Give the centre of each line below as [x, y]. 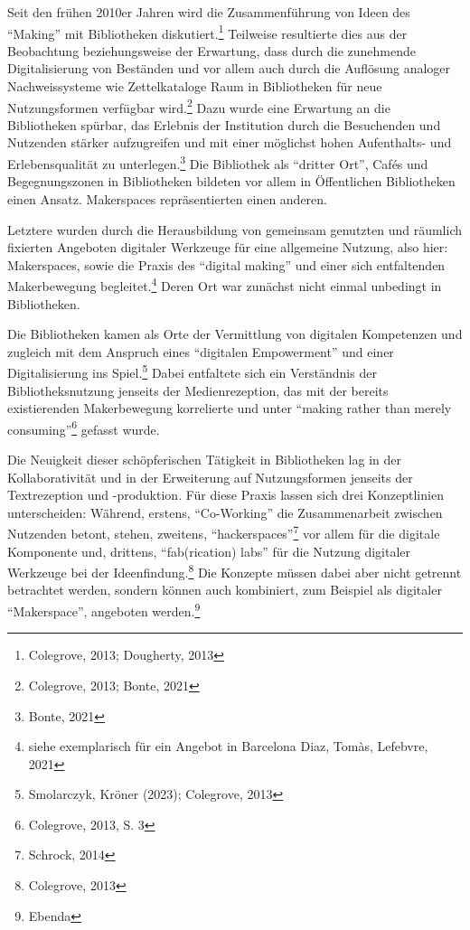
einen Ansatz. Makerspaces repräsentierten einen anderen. [167, 198]
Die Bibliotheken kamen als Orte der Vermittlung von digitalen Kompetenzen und [235, 334]
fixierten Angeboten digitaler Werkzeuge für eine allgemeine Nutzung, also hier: [228, 247]
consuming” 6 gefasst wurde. [84, 427]
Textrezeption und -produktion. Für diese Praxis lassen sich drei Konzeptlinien [226, 495]
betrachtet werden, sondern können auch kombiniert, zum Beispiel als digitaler [225, 590]
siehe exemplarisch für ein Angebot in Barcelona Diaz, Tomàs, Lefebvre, [228, 746]
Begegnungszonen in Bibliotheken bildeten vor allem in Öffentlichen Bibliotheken [231, 181]
